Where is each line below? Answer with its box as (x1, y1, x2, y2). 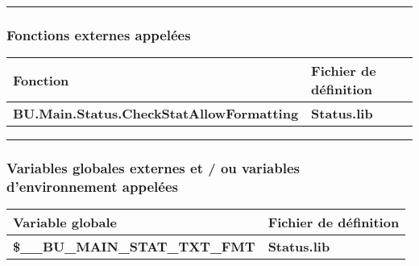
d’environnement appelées (6, 177, 178, 197)
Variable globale (13, 213, 118, 232)
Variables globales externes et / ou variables (6, 158, 300, 178)
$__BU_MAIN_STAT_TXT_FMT (13, 237, 255, 256)
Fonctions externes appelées (6, 24, 191, 44)
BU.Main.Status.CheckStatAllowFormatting (13, 104, 299, 123)
